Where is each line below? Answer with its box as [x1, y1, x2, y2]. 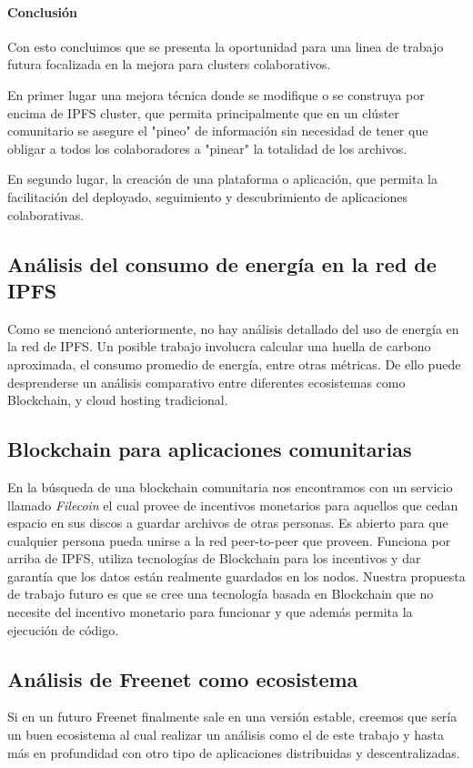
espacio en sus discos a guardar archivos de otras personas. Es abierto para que [7, 513, 448, 532]
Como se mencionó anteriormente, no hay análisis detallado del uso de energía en [7, 318, 459, 338]
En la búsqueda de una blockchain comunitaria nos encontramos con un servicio [7, 477, 453, 496]
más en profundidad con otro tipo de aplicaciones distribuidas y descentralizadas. [7, 743, 460, 762]
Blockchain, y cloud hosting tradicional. [7, 390, 228, 409]
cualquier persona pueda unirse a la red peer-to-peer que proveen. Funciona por [7, 531, 451, 550]
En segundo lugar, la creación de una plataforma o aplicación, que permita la [7, 169, 438, 188]
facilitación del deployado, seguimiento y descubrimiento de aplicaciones [7, 187, 408, 206]
